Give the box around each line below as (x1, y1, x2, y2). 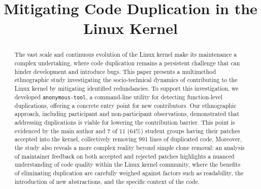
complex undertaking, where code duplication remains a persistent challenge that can (14, 59, 240, 67)
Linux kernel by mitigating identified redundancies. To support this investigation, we (14, 84, 239, 92)
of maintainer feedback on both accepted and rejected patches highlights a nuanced (14, 152, 235, 160)
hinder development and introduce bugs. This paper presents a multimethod (14, 67, 216, 75)
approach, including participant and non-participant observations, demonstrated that (14, 109, 240, 118)
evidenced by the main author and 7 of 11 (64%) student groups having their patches (14, 126, 240, 135)
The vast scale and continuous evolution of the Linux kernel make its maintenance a (14, 50, 237, 59)
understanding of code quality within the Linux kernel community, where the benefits (14, 160, 241, 169)
